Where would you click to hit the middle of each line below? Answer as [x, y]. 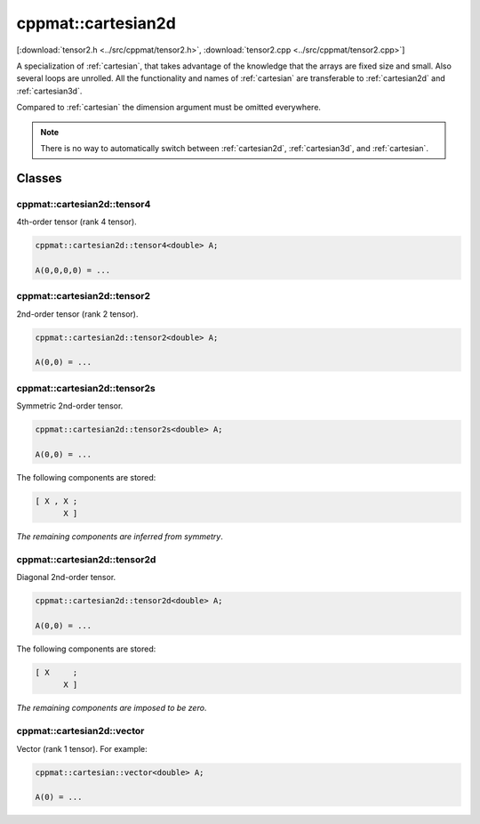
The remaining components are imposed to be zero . [112, 708]
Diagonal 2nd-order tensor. [66, 578]
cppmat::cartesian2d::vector [80, 731]
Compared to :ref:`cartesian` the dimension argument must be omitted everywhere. [169, 108]
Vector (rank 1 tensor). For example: [82, 748]
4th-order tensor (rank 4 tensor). [76, 222]
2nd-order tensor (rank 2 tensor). [77, 314]
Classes [39, 178]
